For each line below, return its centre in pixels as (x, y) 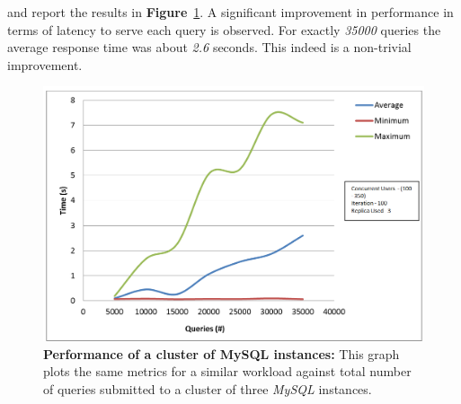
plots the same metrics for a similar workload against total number (227, 371)
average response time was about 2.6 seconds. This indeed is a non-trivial (209, 47)
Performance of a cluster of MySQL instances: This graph (222, 353)
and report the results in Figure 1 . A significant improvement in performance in (230, 12)
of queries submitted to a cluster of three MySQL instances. (208, 388)
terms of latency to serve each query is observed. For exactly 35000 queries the (224, 29)
